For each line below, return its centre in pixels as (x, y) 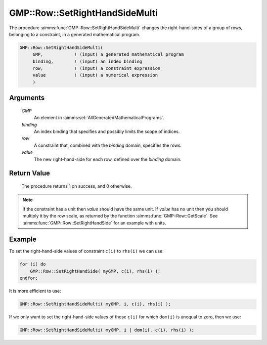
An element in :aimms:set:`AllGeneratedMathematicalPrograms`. (99, 118)
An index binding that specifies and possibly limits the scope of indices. (107, 131)
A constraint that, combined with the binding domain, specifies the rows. (108, 145)
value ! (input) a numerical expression (95, 75)
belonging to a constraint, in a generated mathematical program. (75, 34)
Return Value (30, 173)
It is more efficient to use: (35, 291)
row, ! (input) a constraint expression (96, 68)
